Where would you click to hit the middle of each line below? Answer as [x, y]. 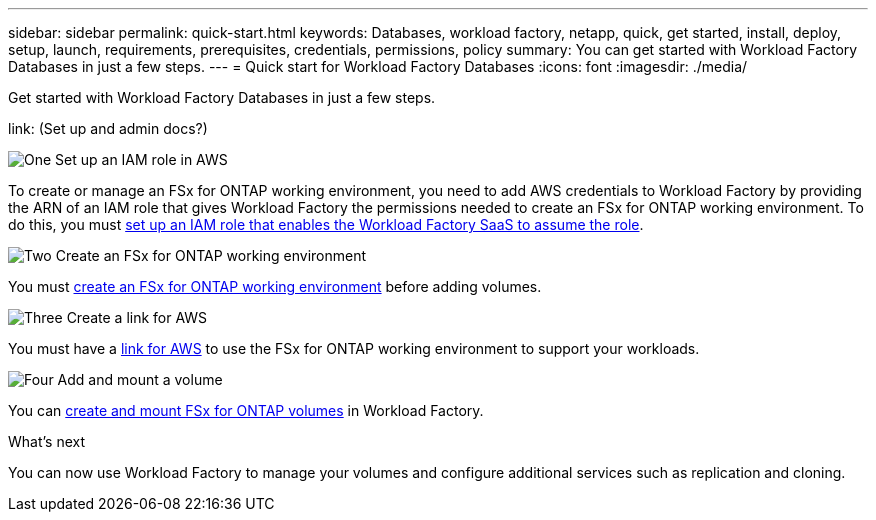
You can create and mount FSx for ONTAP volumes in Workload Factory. [246, 410]
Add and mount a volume [140, 379]
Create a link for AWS [137, 317]
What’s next [47, 441]
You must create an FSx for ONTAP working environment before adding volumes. [275, 286]
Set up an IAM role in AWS [141, 159]
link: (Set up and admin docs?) [108, 128]
